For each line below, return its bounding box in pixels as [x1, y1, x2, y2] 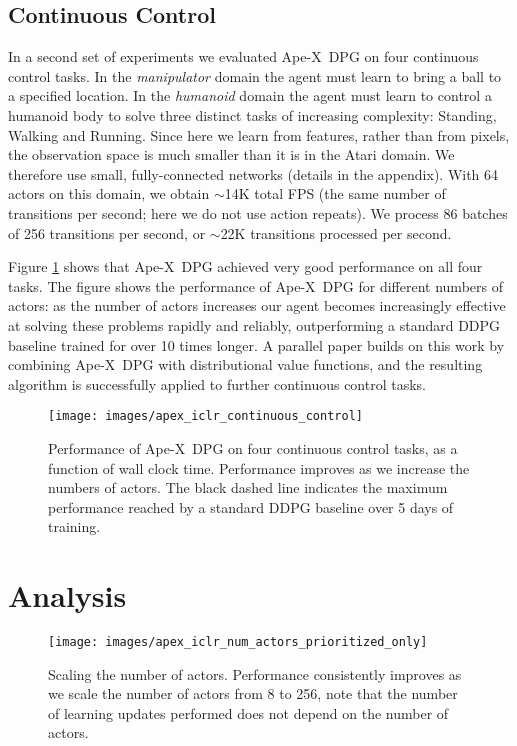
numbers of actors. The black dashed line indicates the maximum [48, 477, 448, 498]
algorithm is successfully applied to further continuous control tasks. [8, 373, 426, 394]
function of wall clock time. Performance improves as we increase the [48, 457, 470, 478]
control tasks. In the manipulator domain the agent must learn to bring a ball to [8, 65, 502, 86]
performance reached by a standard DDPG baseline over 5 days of [48, 496, 454, 517]
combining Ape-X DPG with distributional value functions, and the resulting [8, 354, 483, 375]
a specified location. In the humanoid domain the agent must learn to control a [8, 85, 492, 106]
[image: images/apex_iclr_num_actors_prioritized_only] [48, 635, 428, 650]
